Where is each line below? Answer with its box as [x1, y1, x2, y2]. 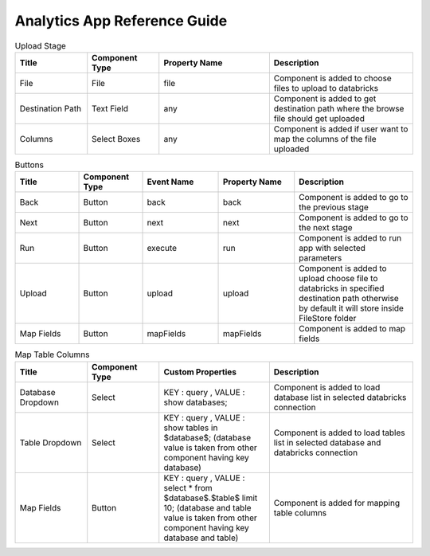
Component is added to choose [273, 72, 392, 84]
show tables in [163, 422, 218, 433]
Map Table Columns [14, 349, 90, 360]
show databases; [163, 397, 228, 408]
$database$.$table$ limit [163, 492, 258, 503]
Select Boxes [92, 133, 141, 144]
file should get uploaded [273, 112, 365, 123]
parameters [299, 253, 342, 264]
